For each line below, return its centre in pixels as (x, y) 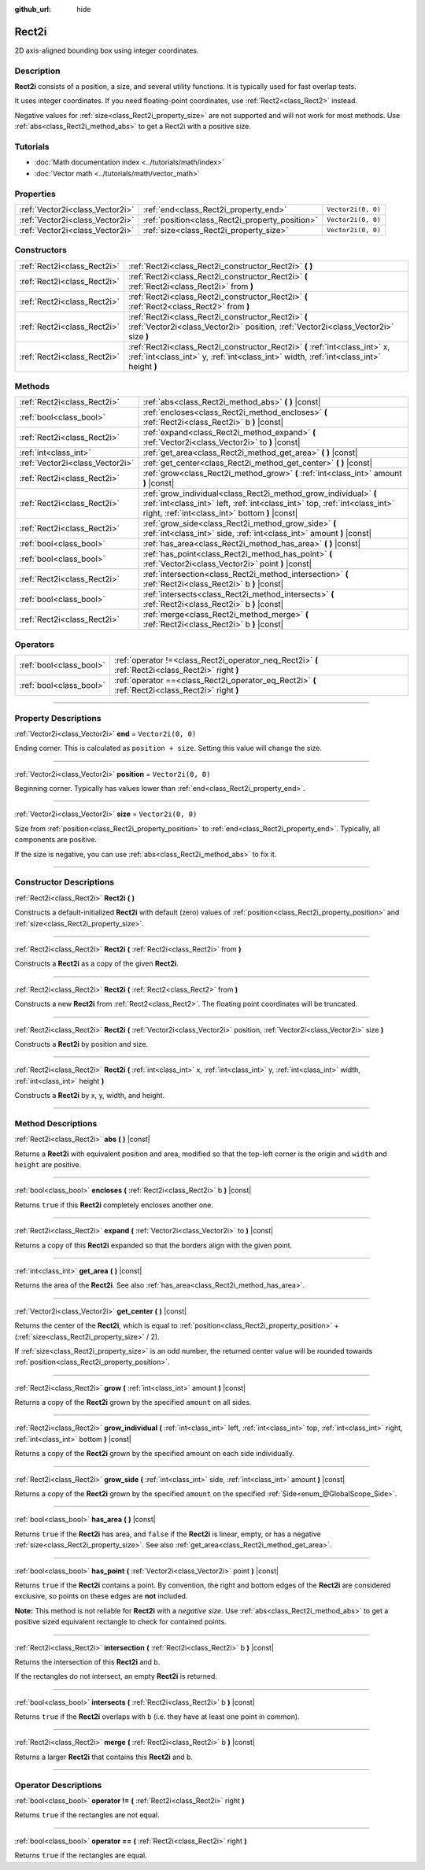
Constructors (41, 250)
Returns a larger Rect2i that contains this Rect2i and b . (103, 1757)
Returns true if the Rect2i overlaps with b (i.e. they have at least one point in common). (157, 1717)
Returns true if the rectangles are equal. (81, 1855)
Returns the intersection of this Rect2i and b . (87, 1661)
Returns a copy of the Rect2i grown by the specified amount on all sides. (133, 1402)
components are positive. (56, 840)
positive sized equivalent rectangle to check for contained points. (121, 1622)
